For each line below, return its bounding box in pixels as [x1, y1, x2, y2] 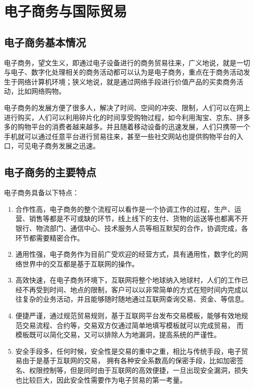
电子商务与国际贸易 [4, 1, 127, 21]
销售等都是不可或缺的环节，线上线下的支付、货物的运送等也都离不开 [29, 213, 248, 224]
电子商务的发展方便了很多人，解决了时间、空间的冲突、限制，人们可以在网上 [4, 102, 250, 112]
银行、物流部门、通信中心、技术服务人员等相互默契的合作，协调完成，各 [15, 223, 248, 233]
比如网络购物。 [17, 86, 65, 96]
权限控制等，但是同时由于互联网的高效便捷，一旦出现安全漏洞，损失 [29, 365, 248, 375]
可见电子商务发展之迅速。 [17, 141, 100, 151]
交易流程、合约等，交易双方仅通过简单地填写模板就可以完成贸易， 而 [22, 320, 244, 330]
